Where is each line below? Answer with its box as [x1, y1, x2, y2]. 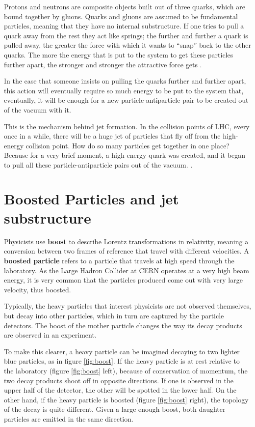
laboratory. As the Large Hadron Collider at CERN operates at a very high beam [4, 265, 249, 275]
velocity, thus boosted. [4, 284, 71, 294]
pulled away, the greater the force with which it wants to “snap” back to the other [4, 40, 251, 50]
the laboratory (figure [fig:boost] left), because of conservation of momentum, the [4, 365, 248, 375]
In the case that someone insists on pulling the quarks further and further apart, [4, 76, 246, 86]
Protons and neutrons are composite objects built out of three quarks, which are [4, 1, 245, 11]
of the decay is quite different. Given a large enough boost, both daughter [4, 404, 226, 414]
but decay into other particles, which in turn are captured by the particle [4, 310, 224, 320]
